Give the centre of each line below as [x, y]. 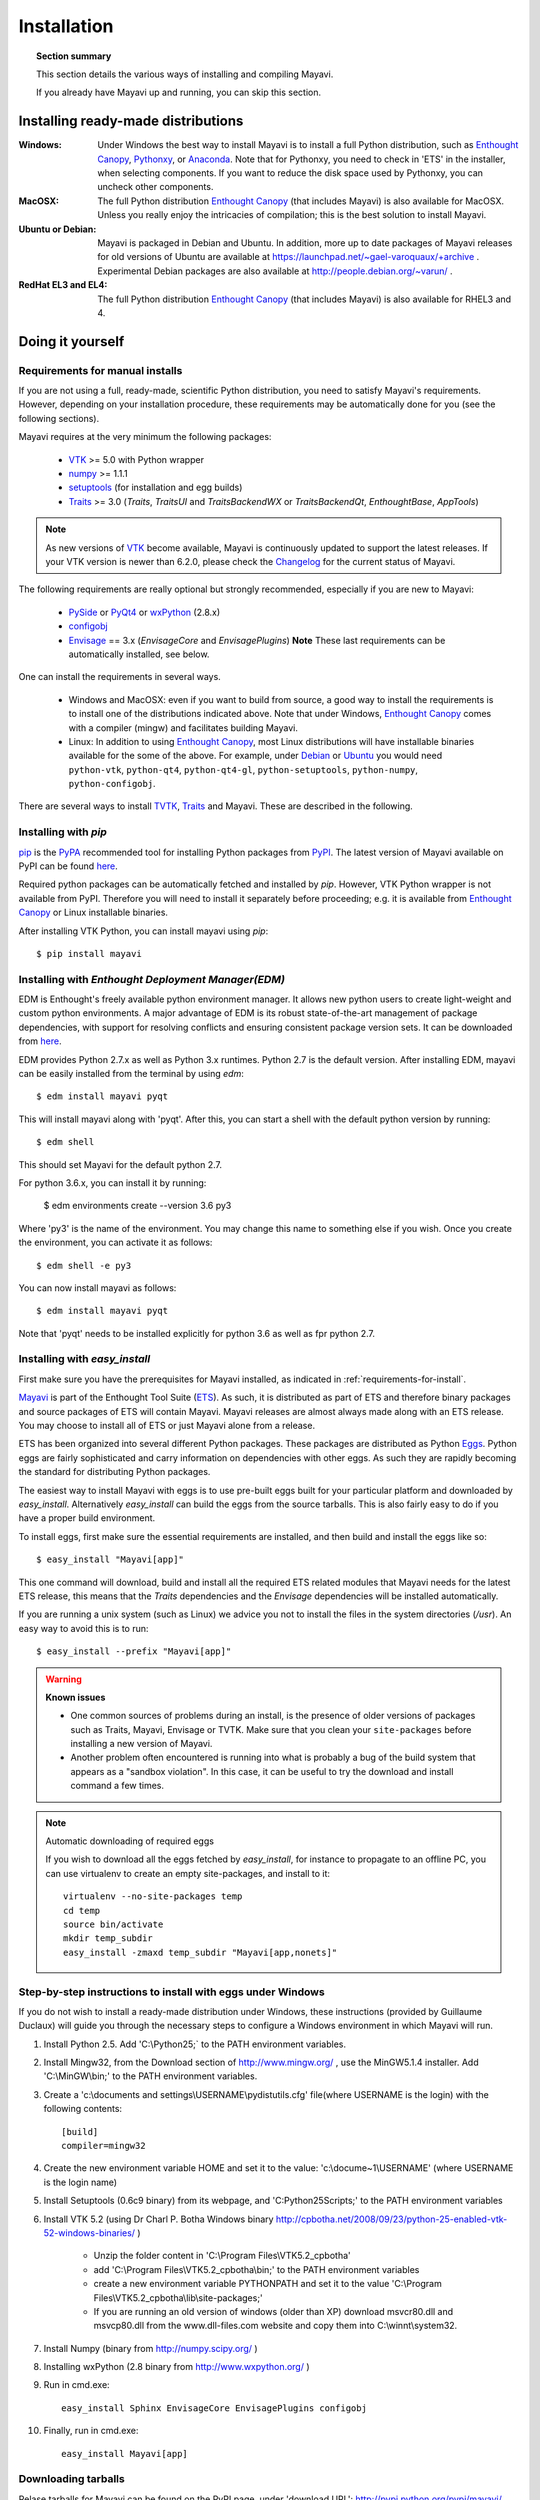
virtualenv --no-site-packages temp [153, 1896]
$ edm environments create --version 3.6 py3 [137, 1206]
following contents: [83, 2109]
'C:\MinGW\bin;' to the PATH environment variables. [150, 2076]
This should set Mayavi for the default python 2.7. [120, 1164]
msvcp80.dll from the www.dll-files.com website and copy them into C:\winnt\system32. [275, 2326]
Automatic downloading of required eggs [130, 1841]
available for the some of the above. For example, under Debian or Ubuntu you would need [255, 756]
